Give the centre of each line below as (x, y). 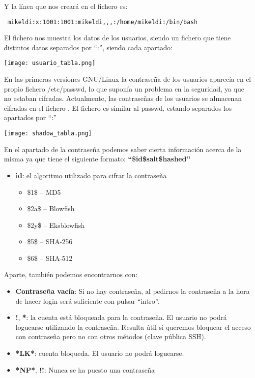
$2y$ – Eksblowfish (56, 225)
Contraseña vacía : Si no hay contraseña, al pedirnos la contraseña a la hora (132, 291)
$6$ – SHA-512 (50, 258)
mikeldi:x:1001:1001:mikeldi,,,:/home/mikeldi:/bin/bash (102, 22)
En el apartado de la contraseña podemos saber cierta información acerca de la (123, 149)
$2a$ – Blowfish (51, 208)
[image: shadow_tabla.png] (48, 134)
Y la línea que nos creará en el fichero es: (66, 6)
